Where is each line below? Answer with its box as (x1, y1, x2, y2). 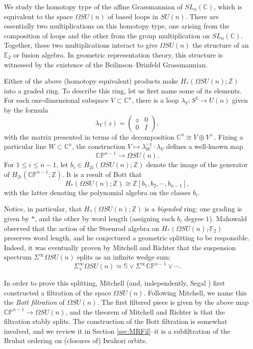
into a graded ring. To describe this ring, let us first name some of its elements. (4, 85, 242, 95)
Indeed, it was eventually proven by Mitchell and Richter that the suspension (4, 242, 236, 252)
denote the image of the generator (146, 159, 248, 170)
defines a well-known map (166, 141, 243, 151)
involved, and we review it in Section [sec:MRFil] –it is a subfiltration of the (4, 325, 230, 336)
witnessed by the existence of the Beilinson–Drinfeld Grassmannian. (4, 59, 208, 69)
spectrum (4, 252, 32, 262)
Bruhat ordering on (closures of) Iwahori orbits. (4, 335, 147, 346)
